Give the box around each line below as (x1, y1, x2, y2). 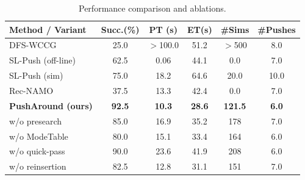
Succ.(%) (101, 23, 140, 35)
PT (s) (149, 23, 178, 35)
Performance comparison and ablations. (79, 2, 226, 14)
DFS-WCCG (9, 38, 57, 51)
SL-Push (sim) (9, 69, 63, 82)
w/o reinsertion (9, 160, 66, 173)
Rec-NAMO (9, 84, 54, 96)
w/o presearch (9, 114, 62, 127)
